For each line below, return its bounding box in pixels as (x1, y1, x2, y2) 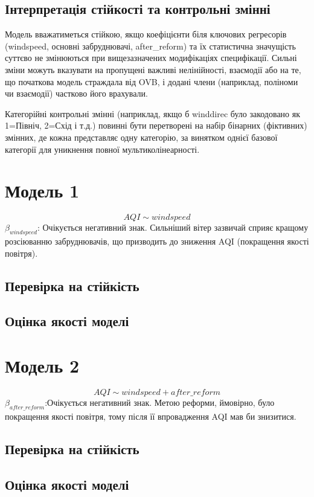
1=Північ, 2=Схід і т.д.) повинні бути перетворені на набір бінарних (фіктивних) (5, 119, 307, 132)
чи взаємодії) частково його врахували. (5, 87, 148, 100)
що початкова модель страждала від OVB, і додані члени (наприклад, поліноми (5, 75, 298, 88)
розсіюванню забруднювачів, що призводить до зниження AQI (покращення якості (5, 235, 309, 248)
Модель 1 (5, 178, 80, 203)
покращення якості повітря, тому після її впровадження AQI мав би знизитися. (5, 409, 296, 422)
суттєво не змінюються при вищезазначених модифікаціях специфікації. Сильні (5, 51, 297, 64)
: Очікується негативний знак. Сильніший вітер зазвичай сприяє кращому (37, 221, 309, 234)
